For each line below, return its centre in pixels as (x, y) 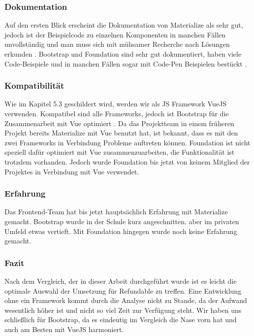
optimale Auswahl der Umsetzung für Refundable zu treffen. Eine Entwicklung (123, 290)
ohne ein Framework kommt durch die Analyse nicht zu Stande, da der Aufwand (126, 300)
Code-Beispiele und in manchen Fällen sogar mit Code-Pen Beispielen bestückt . (126, 63)
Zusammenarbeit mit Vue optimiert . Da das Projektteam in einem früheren (119, 123)
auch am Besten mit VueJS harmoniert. (64, 329)
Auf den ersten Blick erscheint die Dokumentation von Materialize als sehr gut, (124, 25)
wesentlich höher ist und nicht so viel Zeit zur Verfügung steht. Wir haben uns (123, 310)
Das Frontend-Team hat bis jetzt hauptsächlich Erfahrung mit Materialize (116, 212)
